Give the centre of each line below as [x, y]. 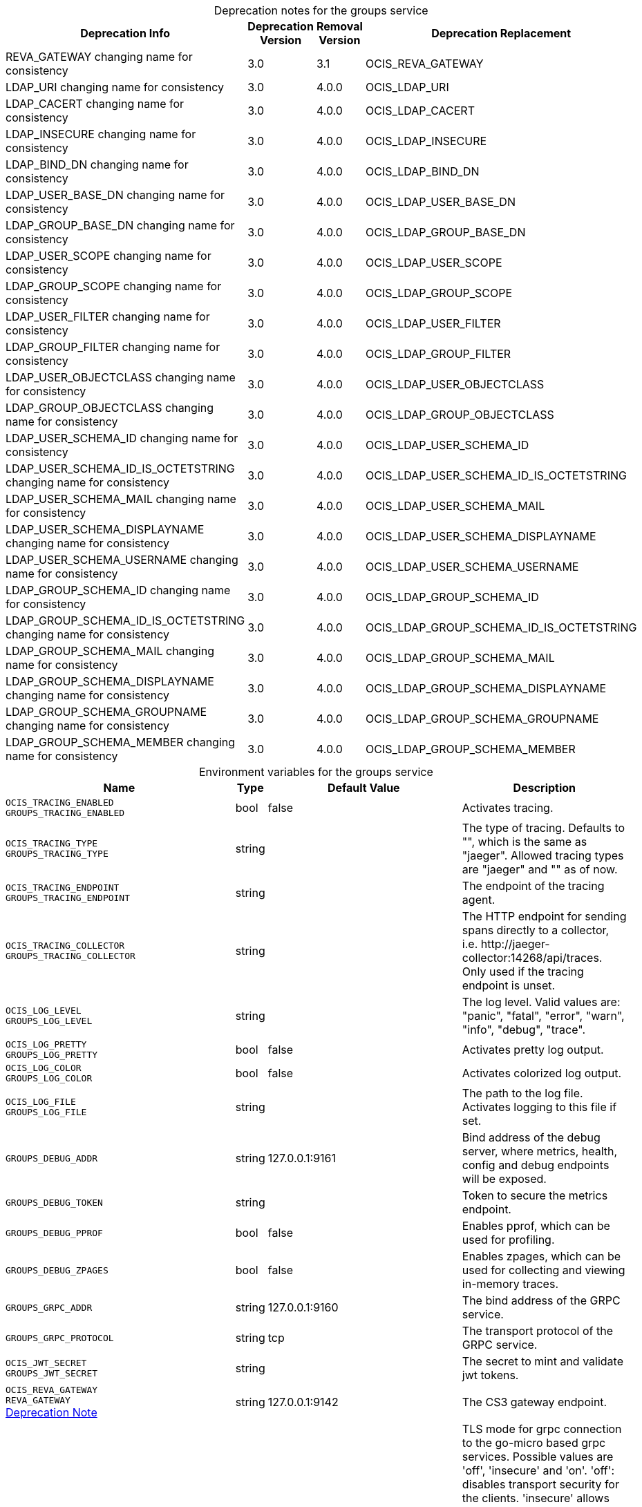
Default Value [364, 788]
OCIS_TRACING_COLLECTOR [65, 946]
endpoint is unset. [509, 985]
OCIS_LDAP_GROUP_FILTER [438, 354]
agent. [479, 900]
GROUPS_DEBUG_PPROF [54, 1233]
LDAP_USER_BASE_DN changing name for [115, 195]
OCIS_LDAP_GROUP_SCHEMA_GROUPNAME [482, 719]
